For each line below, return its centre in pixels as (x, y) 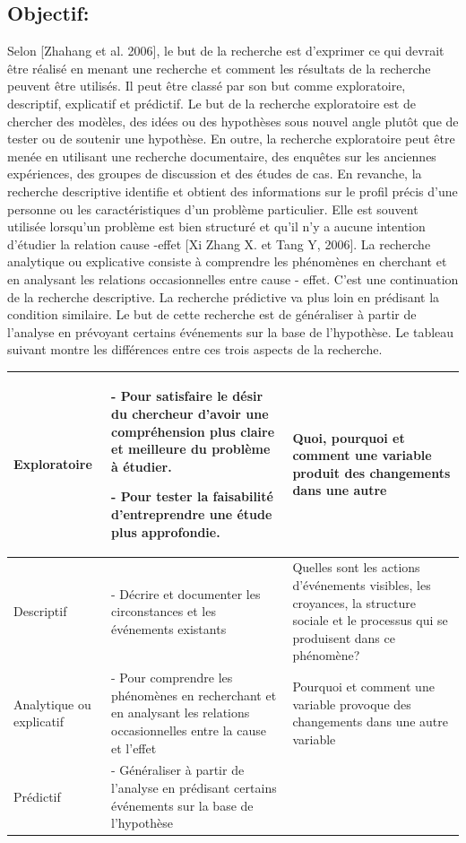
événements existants (169, 628)
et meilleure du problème (191, 449)
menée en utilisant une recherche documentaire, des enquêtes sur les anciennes (222, 156)
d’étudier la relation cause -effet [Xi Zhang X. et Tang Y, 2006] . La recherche (219, 243)
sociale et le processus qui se (370, 620)
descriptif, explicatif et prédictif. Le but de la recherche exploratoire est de (211, 103)
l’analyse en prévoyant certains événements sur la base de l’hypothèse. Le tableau (231, 331)
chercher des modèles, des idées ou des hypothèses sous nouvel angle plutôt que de (233, 121)
